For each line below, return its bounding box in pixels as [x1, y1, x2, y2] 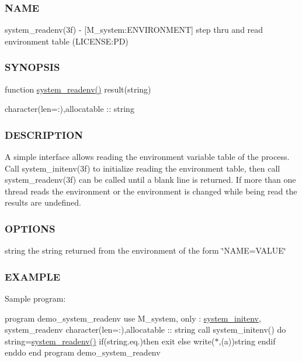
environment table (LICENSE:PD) [5, 35, 129, 47]
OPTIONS [5, 221, 55, 235]
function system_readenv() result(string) [5, 83, 151, 95]
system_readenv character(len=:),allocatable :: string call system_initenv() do [5, 323, 286, 336]
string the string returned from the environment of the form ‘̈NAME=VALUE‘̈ [5, 244, 286, 257]
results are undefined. [5, 196, 81, 209]
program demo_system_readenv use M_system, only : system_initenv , [5, 312, 261, 324]
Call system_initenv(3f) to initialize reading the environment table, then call [5, 162, 280, 174]
